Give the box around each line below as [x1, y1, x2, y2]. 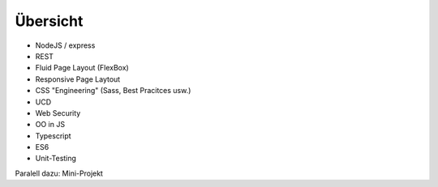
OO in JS [35, 120, 65, 130]
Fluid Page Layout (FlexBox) [35, 63, 129, 73]
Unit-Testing [35, 154, 77, 164]
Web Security [35, 108, 81, 117]
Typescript [35, 130, 72, 141]
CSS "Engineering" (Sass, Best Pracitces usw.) [35, 86, 191, 96]
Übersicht [15, 12, 84, 30]
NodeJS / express [35, 40, 96, 50]
